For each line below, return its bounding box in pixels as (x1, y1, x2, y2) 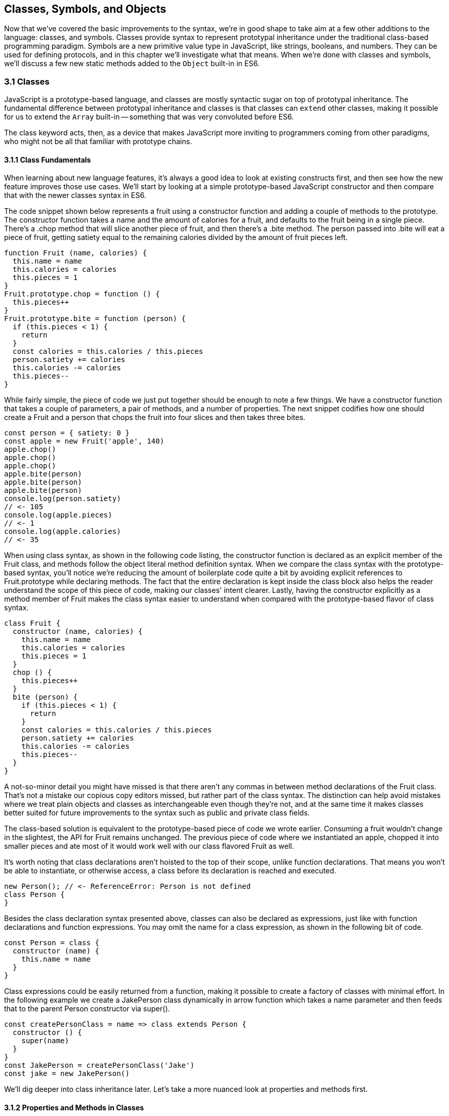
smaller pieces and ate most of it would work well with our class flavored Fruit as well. (4, 842, 294, 851)
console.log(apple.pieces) (4, 511, 112, 520)
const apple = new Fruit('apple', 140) (4, 437, 164, 446)
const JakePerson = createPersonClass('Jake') (4, 1061, 194, 1070)
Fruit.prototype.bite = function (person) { (4, 314, 186, 323)
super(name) (21, 1037, 69, 1045)
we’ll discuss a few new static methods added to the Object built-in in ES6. (4, 59, 260, 68)
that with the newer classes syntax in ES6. (4, 191, 146, 200)
